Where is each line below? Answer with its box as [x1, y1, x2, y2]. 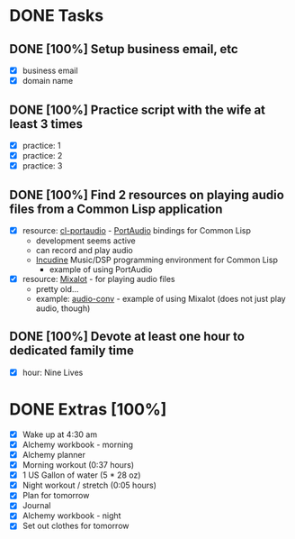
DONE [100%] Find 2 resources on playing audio [9, 187, 285, 203]
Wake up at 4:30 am [22, 429, 97, 440]
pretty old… [35, 284, 79, 295]
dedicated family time [9, 343, 135, 359]
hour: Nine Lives [22, 367, 84, 378]
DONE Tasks [9, 5, 104, 26]
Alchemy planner [22, 450, 85, 460]
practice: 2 [22, 151, 63, 160]
